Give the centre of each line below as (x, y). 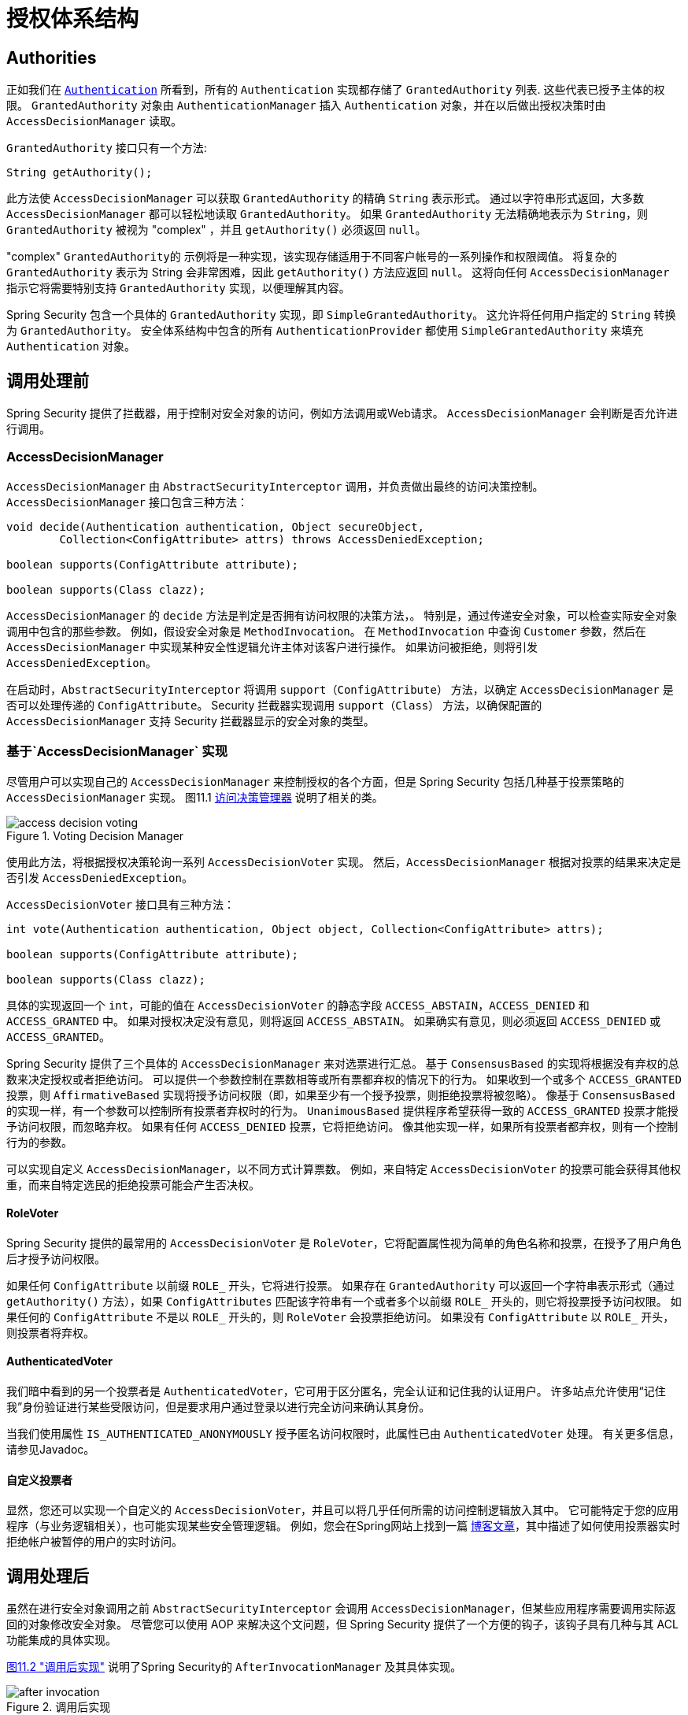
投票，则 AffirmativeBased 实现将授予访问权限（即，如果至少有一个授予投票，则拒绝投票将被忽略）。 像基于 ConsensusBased (341, 1095)
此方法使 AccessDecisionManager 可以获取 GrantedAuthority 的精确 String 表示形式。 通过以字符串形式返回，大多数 (326, 198)
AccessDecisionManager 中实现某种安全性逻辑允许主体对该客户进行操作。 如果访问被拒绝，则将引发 (272, 646)
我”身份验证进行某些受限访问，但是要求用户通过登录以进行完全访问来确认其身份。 (218, 1406)
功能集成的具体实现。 (61, 1640)
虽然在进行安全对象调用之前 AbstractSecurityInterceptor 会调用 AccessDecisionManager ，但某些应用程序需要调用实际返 (341, 1609)
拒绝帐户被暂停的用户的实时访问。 (94, 1542)
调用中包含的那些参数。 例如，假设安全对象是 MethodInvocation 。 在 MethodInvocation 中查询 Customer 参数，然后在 (326, 631)
